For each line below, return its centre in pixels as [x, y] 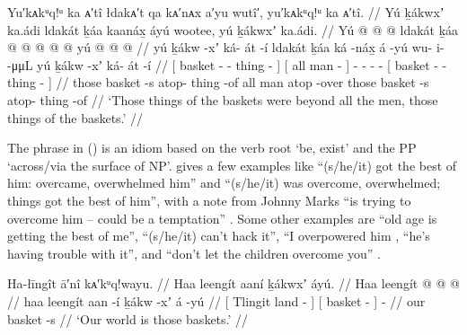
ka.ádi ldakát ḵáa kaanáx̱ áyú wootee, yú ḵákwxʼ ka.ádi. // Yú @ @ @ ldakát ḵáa [233, 29]
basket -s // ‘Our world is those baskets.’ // [128, 318]
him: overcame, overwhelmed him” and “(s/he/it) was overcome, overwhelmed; [224, 183]
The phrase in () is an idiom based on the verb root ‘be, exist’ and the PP [212, 148]
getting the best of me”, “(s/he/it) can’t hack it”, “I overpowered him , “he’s [219, 236]
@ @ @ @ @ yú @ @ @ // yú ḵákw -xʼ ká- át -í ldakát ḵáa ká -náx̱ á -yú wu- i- [226, 47]
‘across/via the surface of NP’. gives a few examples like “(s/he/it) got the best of [232, 165]
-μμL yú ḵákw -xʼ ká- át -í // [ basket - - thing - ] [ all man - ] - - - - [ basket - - [227, 64]
